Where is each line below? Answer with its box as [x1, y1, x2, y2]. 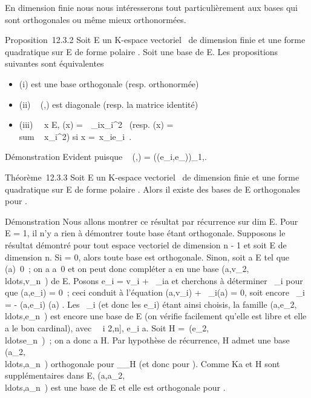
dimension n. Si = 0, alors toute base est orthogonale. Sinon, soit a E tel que [5, 250, 290, 263]
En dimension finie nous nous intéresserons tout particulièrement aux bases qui [5, 1, 298, 13]
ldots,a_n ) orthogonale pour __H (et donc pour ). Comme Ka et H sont [5, 357, 280, 370]
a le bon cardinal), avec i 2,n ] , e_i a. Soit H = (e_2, [5, 322, 209, 334]
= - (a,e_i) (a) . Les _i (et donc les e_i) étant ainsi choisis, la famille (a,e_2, [5, 297, 297, 310]
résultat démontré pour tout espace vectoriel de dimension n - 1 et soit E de [5, 238, 287, 251]
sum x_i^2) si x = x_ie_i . [19, 130, 132, 142]
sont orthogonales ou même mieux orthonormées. [5, 13, 186, 25]
